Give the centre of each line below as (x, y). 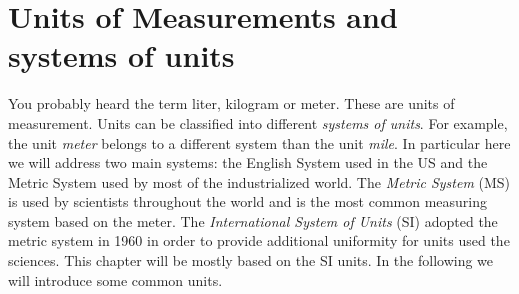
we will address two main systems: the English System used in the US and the (248, 162)
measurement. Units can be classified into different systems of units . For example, (258, 122)
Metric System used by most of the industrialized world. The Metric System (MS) (259, 181)
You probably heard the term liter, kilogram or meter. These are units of (231, 103)
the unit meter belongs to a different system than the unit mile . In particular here (259, 142)
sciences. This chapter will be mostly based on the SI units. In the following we (251, 260)
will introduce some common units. (115, 279)
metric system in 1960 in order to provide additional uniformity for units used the (259, 240)
